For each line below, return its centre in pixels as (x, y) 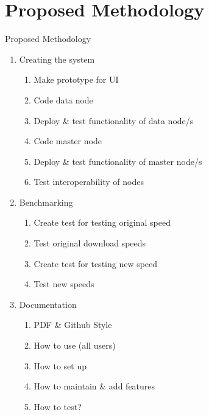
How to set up (60, 365)
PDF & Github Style (73, 325)
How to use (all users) (75, 345)
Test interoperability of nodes (89, 182)
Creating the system (57, 59)
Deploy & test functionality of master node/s (118, 161)
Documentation (48, 304)
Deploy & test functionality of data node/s (114, 120)
